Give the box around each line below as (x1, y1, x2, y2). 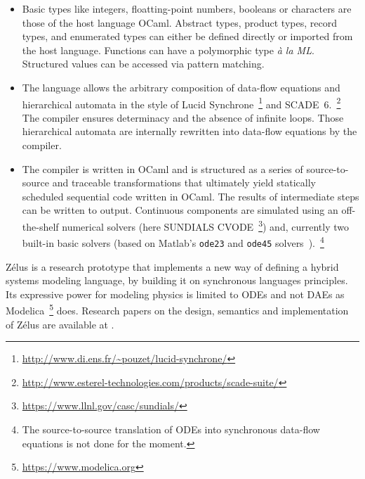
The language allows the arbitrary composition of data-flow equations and (22, 79, 340, 94)
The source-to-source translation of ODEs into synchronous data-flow (22, 421, 320, 436)
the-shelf (22, 219, 59, 234)
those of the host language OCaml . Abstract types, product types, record (22, 15, 337, 30)
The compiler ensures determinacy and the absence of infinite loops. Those (22, 110, 344, 124)
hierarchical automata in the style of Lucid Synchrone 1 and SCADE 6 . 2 (22, 94, 341, 111)
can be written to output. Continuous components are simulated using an (22, 203, 338, 217)
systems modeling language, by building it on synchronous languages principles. (6, 273, 348, 288)
